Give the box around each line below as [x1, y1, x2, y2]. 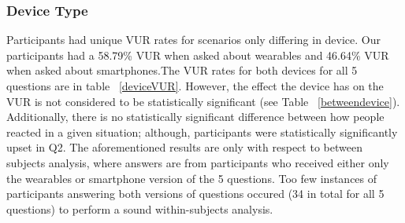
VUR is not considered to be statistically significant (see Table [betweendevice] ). [6, 93, 400, 109]
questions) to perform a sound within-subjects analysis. [6, 200, 273, 217]
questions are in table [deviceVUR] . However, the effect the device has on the [6, 78, 384, 93]
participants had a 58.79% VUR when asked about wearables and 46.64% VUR [6, 46, 389, 63]
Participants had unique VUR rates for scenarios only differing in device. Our [6, 31, 381, 48]
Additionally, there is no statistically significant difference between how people [6, 108, 385, 125]
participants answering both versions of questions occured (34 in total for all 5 [6, 185, 385, 202]
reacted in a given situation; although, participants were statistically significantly [6, 123, 398, 140]
